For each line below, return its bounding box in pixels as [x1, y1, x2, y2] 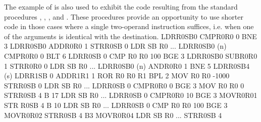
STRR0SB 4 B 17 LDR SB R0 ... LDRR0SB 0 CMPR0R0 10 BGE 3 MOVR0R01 [4, 90, 257, 100]
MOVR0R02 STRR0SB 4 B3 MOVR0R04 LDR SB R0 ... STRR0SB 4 [4, 109, 222, 120]
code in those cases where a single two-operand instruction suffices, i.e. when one [4, 21, 254, 32]
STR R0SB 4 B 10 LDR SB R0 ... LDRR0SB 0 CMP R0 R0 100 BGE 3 [4, 99, 228, 110]
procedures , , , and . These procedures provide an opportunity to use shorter [4, 11, 243, 22]
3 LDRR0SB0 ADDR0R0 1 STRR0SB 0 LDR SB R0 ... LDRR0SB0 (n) [4, 41, 227, 51]
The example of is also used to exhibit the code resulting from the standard [4, 2, 238, 12]
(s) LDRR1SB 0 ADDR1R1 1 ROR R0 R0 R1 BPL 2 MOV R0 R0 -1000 [4, 70, 230, 81]
